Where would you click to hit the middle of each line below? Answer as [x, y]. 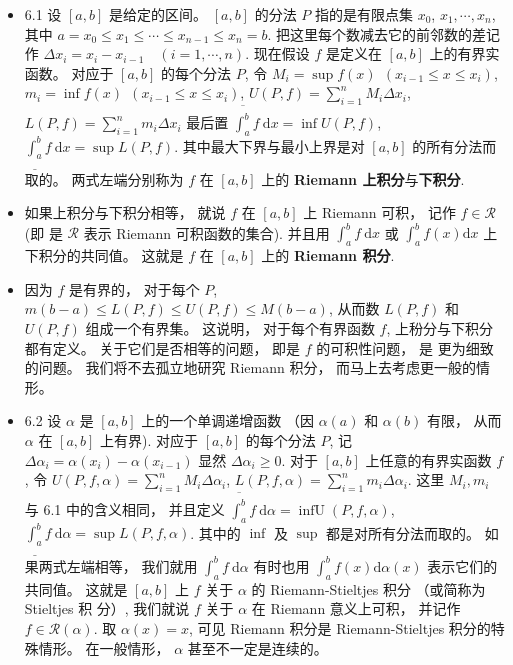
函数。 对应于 [69, 72]
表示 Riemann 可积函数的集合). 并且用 [206, 232]
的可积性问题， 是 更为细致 [405, 347]
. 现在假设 [277, 53]
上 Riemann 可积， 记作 [379, 212]
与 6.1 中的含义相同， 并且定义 [124, 508]
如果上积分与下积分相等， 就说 [125, 212]
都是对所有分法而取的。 [403, 532]
